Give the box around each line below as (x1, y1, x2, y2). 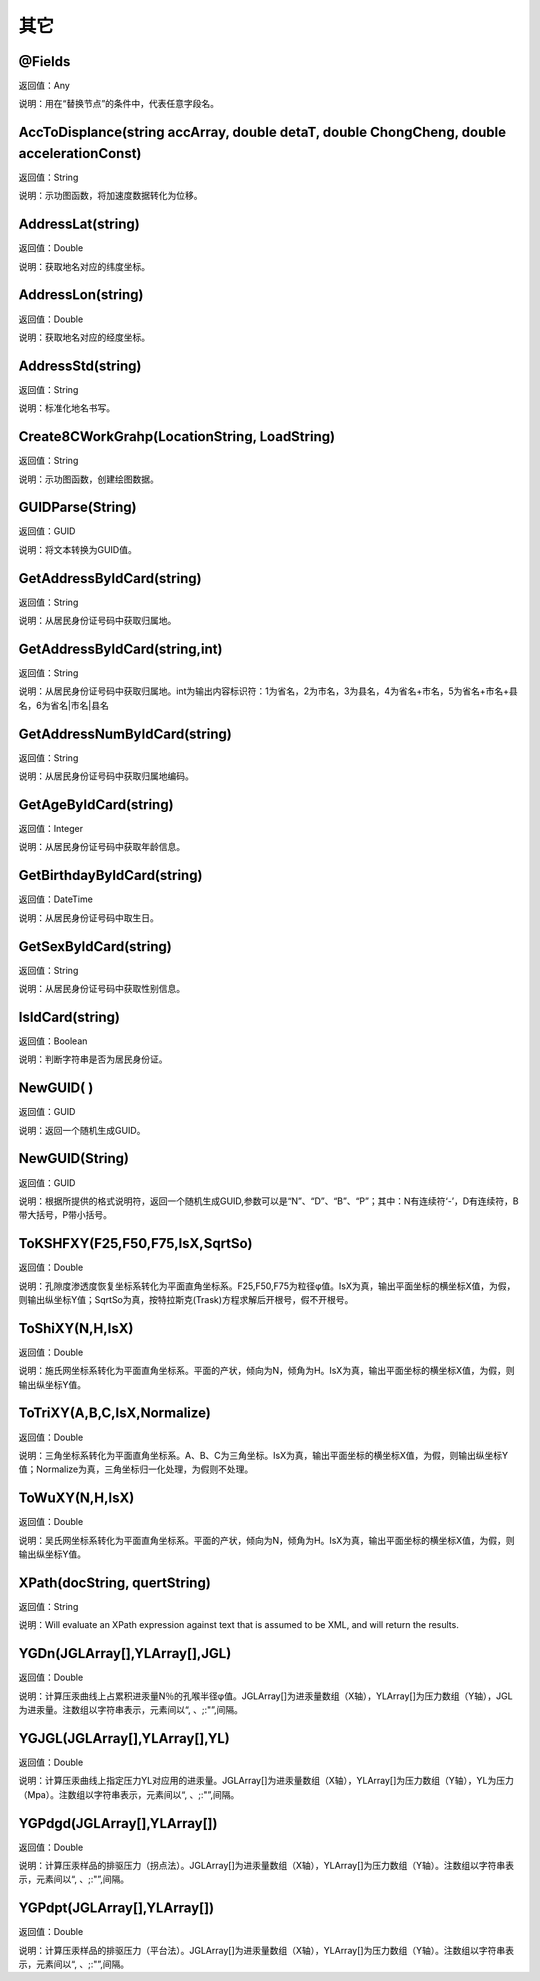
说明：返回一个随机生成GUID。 (18, 1124, 146, 1136)
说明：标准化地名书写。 (18, 402, 115, 414)
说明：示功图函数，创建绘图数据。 (18, 473, 159, 485)
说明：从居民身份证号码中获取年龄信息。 (18, 841, 185, 853)
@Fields (18, 53, 71, 70)
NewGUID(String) (18, 1150, 130, 1167)
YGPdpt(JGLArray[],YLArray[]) (18, 1900, 215, 1917)
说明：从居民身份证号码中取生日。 (18, 911, 159, 924)
